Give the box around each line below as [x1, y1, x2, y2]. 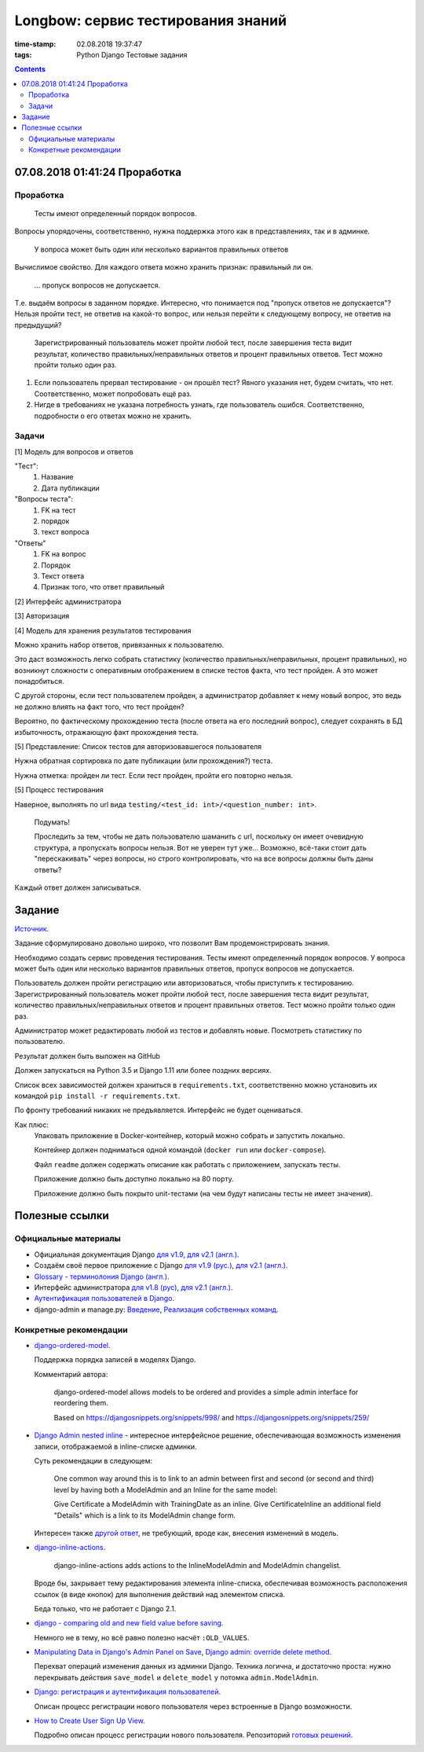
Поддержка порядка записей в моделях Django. [34, 1355, 196, 1365]
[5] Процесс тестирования [14, 785, 104, 795]
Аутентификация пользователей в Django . [34, 1294, 175, 1303]
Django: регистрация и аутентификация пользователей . [34, 1687, 221, 1697]
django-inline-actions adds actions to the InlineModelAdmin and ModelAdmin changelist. [53, 1560, 342, 1570]
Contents [14, 64, 46, 74]
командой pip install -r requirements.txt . [14, 1091, 181, 1100]
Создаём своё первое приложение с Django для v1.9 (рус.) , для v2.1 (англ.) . [34, 1261, 288, 1270]
